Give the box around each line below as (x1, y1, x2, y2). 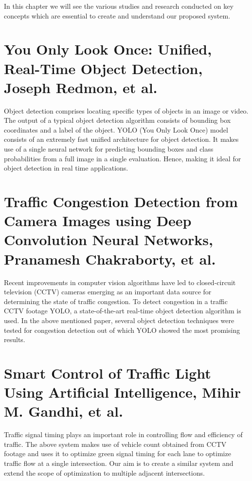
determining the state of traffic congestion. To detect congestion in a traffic (4, 296, 228, 306)
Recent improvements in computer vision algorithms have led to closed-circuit (4, 277, 236, 287)
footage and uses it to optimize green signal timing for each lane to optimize (4, 448, 231, 459)
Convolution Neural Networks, (4, 230, 213, 250)
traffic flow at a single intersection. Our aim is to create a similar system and (4, 458, 234, 468)
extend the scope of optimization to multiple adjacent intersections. (4, 467, 205, 478)
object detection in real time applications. (4, 163, 128, 173)
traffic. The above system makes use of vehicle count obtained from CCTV (4, 439, 227, 449)
